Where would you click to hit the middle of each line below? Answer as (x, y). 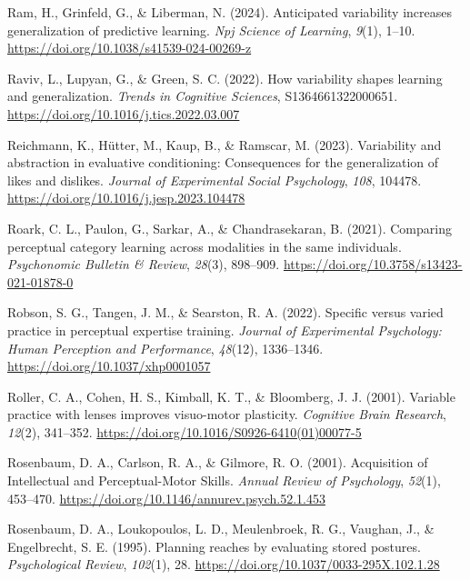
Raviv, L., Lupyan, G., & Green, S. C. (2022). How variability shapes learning (225, 78)
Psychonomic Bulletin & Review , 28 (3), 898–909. (144, 264)
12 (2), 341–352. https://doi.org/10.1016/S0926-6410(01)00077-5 (185, 431)
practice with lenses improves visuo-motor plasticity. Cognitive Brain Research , (227, 414)
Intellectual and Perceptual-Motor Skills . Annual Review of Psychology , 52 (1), (224, 480)
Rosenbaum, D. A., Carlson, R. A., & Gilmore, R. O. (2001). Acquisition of (218, 462)
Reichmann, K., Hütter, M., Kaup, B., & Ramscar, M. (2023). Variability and (225, 144)
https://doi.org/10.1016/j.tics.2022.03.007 (124, 113)
